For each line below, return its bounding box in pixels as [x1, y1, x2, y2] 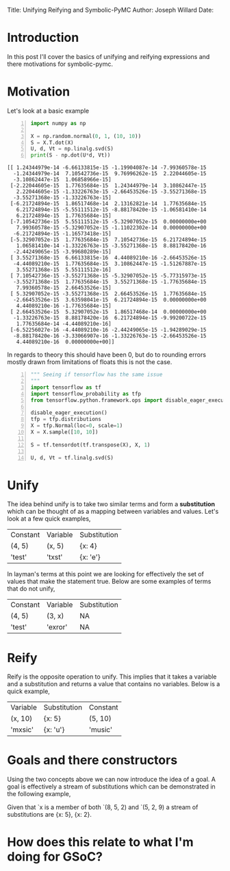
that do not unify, [7, 585, 55, 593]
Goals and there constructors [7, 752, 178, 768]
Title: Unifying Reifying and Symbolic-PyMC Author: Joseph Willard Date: [7, 6, 214, 14]
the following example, [7, 790, 71, 798]
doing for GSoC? [7, 849, 103, 865]
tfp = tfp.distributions [30, 416, 101, 423]
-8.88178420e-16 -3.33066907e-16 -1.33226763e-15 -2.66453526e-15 [13, 332, 207, 339]
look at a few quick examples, [7, 514, 91, 523]
